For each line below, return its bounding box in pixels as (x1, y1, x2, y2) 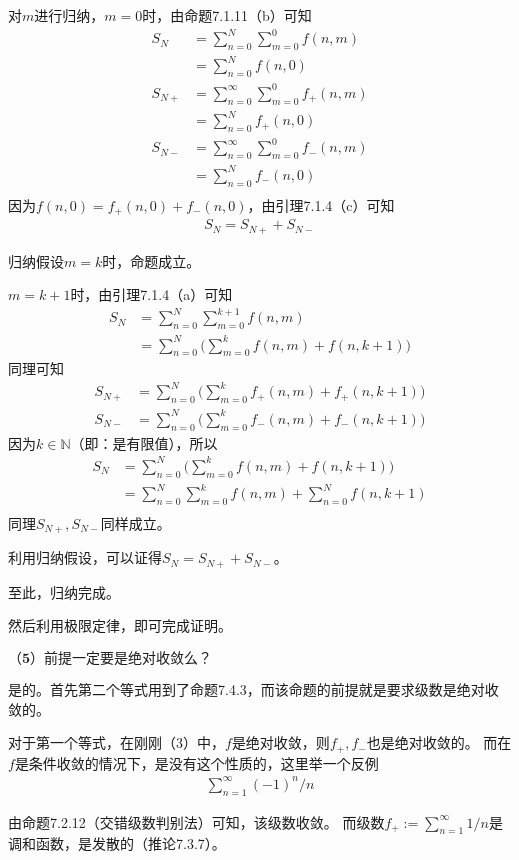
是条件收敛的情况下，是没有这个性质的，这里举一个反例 (14, 752, 379, 773)
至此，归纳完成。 (8, 581, 120, 602)
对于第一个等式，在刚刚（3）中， (8, 732, 225, 753)
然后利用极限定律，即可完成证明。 (8, 615, 232, 636)
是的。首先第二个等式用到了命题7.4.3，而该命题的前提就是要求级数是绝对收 (8, 679, 499, 699)
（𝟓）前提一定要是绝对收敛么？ (8, 652, 213, 666)
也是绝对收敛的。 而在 (366, 732, 512, 753)
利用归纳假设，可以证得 (8, 547, 162, 568)
